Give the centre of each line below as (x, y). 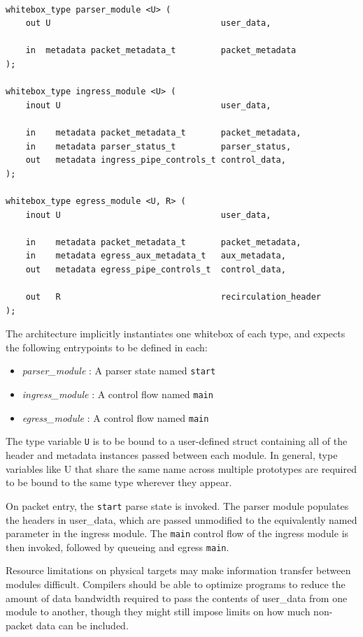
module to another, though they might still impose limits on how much (158, 612)
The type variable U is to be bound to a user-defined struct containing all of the (177, 441)
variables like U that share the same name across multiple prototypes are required (181, 468)
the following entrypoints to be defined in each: (107, 347)
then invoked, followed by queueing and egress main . (118, 547)
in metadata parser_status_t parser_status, (158, 146)
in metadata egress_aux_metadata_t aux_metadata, (156, 256)
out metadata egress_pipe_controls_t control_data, (156, 269)
